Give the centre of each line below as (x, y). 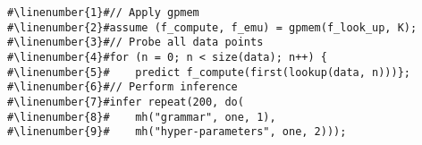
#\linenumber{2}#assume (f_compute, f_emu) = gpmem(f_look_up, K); (212, 27)
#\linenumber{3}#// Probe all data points (135, 43)
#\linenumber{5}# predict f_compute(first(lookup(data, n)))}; (209, 72)
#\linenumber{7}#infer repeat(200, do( (126, 102)
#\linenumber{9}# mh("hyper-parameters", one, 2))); (177, 132)
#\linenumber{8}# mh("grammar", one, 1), (142, 117)
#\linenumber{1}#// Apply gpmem (103, 13)
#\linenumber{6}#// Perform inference (122, 87)
